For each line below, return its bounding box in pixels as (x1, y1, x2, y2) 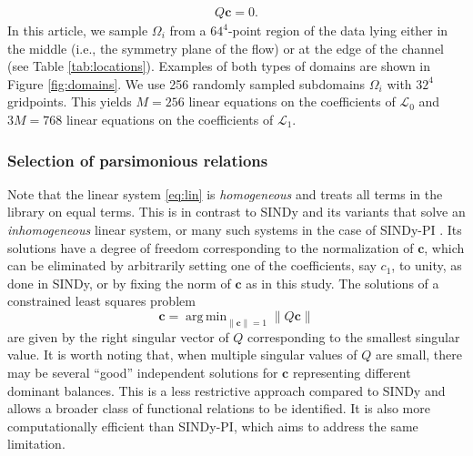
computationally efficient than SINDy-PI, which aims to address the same (7, 416, 418, 435)
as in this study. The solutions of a (246, 273, 439, 292)
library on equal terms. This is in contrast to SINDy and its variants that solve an (7, 202, 466, 221)
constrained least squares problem (7, 291, 196, 310)
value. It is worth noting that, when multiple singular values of (7, 345, 357, 364)
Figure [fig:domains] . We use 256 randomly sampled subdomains (7, 74, 366, 93)
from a (169, 21, 206, 40)
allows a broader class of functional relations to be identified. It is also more (7, 399, 430, 418)
